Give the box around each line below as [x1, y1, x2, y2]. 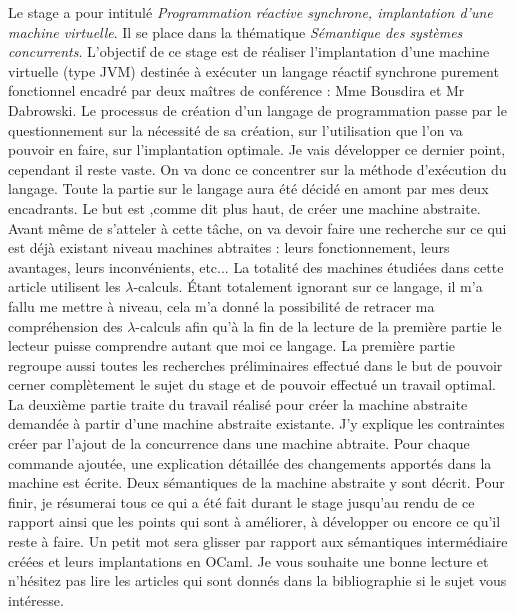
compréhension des [8, 315, 123, 336]
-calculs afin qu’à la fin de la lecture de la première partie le [135, 315, 502, 336]
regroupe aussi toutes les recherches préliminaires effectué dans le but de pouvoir [8, 354, 503, 375]
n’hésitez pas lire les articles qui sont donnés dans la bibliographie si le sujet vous [8, 570, 507, 591]
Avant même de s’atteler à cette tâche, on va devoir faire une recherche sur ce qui [8, 217, 507, 238]
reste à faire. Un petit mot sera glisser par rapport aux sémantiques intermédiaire [8, 531, 508, 552]
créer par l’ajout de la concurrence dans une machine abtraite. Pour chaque [8, 433, 470, 454]
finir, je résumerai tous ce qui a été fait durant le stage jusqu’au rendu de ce [8, 491, 475, 512]
